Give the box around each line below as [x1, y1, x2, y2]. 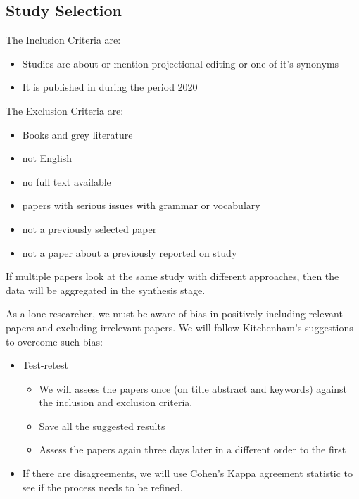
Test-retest [22, 358, 68, 372]
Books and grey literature [22, 127, 133, 141]
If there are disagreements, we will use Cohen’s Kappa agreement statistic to [22, 466, 353, 481]
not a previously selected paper [22, 221, 157, 236]
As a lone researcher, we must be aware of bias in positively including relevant [6, 306, 343, 321]
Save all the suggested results [39, 418, 165, 433]
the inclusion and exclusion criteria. [39, 395, 193, 410]
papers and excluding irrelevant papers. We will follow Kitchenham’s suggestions [6, 320, 353, 334]
